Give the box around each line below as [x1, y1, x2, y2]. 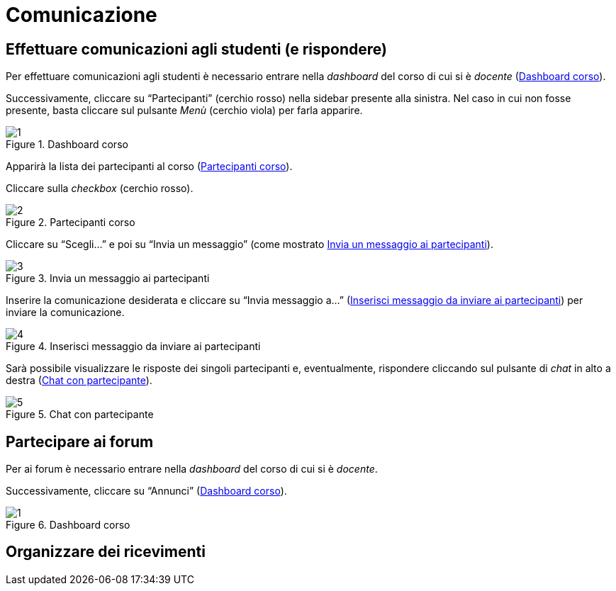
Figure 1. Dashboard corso [6, 138, 128, 151]
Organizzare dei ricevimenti [6, 543, 206, 561]
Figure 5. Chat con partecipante [6, 408, 154, 421]
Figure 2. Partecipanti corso [6, 216, 135, 229]
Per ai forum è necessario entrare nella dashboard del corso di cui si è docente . [6, 463, 378, 475]
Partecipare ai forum [6, 432, 154, 451]
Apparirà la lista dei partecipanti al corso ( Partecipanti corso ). [6, 160, 293, 173]
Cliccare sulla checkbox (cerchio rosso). [6, 182, 194, 195]
